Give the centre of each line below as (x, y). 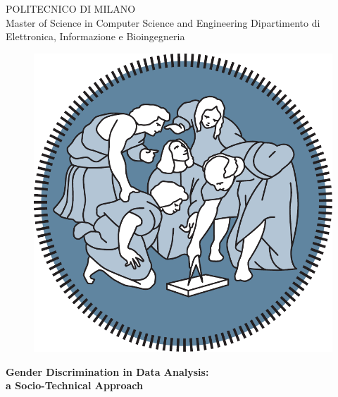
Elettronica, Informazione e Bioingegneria (95, 36)
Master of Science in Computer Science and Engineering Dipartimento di (163, 22)
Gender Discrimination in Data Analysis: (107, 371)
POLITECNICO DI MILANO (71, 8)
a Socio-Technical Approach (74, 385)
